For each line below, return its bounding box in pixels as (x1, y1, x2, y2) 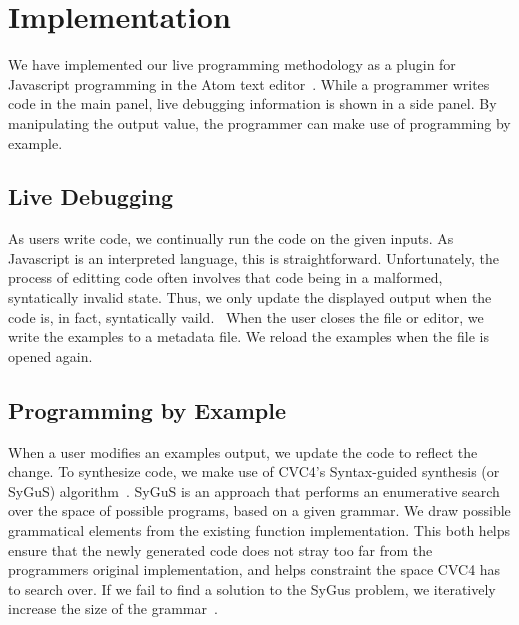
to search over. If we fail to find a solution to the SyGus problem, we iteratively (8, 578, 496, 599)
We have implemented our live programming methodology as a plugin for (8, 54, 456, 75)
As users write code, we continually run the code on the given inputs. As (8, 228, 454, 249)
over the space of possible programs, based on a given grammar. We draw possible (8, 500, 511, 521)
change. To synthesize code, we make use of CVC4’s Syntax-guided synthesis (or (8, 461, 500, 482)
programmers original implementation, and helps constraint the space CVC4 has (8, 559, 501, 580)
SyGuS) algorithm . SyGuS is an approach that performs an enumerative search (8, 480, 500, 501)
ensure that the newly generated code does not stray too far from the (8, 539, 433, 560)
